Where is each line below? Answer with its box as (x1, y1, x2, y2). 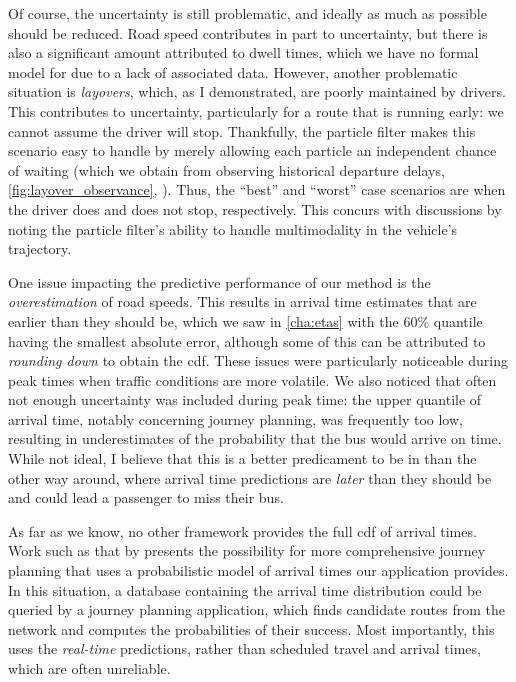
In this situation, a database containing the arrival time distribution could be (8, 579, 482, 600)
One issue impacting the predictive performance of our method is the (8, 271, 431, 292)
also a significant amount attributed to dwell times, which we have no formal (8, 42, 479, 63)
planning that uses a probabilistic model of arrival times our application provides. (8, 560, 509, 581)
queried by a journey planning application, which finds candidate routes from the (8, 599, 505, 620)
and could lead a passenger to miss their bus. (8, 487, 284, 508)
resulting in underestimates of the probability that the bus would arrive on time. (8, 428, 502, 449)
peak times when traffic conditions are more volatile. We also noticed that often (8, 369, 497, 390)
